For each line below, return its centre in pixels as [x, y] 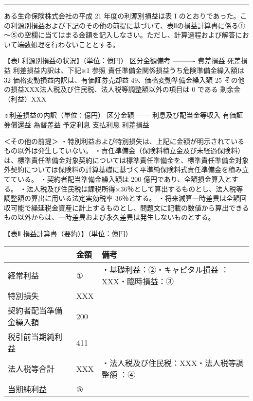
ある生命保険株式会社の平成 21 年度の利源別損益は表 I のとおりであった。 [122, 16]
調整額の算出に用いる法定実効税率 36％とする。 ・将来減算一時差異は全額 [122, 198]
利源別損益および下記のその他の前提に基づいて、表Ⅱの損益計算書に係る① [128, 25]
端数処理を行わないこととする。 [68, 44]
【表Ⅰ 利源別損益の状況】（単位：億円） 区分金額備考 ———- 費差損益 [115, 61]
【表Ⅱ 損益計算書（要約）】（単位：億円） [68, 233]
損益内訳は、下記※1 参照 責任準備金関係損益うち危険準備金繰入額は [135, 70]
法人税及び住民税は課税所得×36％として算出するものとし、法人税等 [135, 188]
